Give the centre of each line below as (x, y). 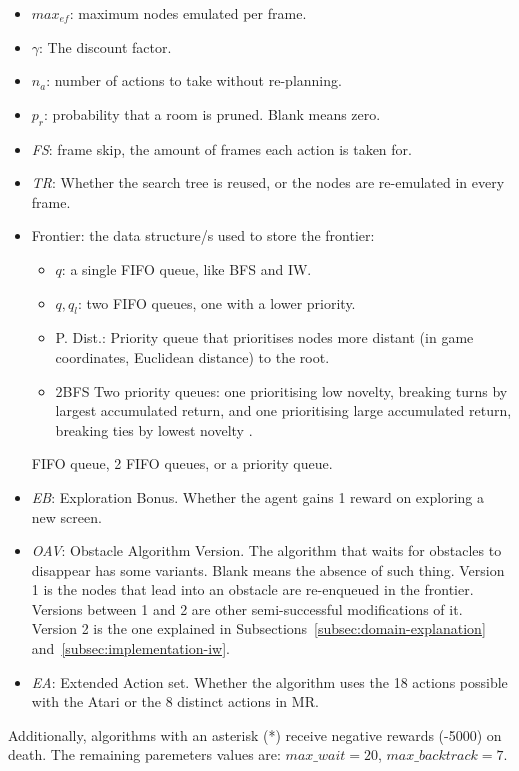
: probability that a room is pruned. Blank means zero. (212, 113)
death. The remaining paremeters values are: (144, 754)
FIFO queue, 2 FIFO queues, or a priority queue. (182, 463)
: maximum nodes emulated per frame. (188, 13)
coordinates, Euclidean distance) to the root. (192, 356)
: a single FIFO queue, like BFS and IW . (186, 268)
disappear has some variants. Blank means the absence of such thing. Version (268, 569)
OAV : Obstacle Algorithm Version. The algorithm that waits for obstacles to (266, 550)
